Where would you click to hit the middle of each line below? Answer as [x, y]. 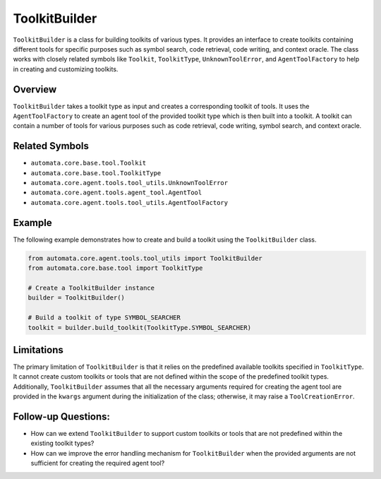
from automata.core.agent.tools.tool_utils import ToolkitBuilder [145, 258]
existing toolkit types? [62, 443]
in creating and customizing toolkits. [66, 69]
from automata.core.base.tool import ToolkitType [115, 268]
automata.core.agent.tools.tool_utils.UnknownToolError [129, 183]
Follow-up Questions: [62, 416]
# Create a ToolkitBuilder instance [91, 288]
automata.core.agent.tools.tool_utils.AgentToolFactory [129, 202]
